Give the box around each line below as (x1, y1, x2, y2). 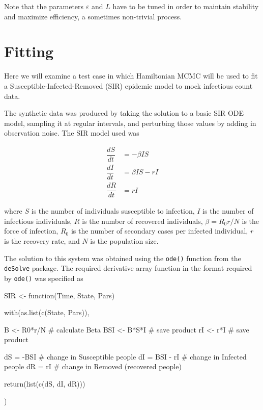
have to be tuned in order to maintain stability (112, 1, 259, 11)
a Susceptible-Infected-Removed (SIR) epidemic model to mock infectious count (4, 80, 253, 91)
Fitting (4, 41, 54, 62)
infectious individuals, (4, 215, 72, 226)
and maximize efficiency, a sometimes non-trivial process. (4, 11, 182, 21)
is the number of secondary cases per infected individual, (71, 225, 248, 236)
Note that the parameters (4, 1, 84, 11)
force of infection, (4, 225, 59, 236)
